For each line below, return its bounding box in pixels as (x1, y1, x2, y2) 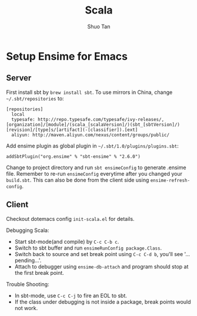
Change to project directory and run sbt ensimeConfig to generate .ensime (6, 164, 186, 171)
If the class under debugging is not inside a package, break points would (14, 298, 191, 305)
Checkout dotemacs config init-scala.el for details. (6, 215, 135, 222)
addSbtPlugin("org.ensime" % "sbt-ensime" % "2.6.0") (6, 153, 141, 159)
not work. (14, 304, 38, 311)
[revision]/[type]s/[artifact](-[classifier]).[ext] (6, 127, 138, 133)
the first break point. (14, 269, 65, 276)
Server (6, 73, 32, 83)
